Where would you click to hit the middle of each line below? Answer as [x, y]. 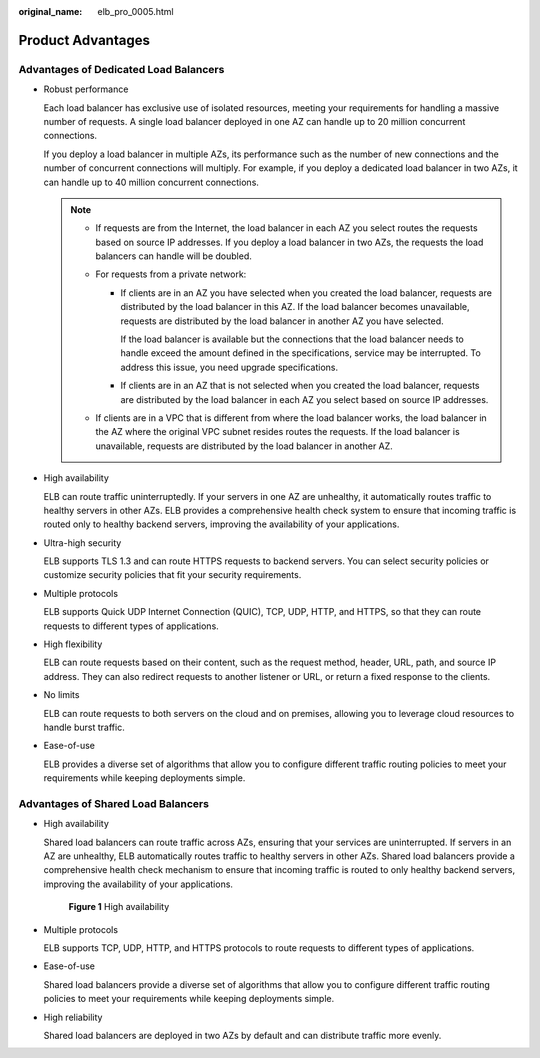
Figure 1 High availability [119, 907]
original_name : [50, 11]
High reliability [73, 1017]
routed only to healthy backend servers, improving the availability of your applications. [221, 524]
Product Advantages [84, 40]
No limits [61, 695]
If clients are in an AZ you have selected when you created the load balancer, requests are [306, 292]
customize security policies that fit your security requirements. [172, 575]
